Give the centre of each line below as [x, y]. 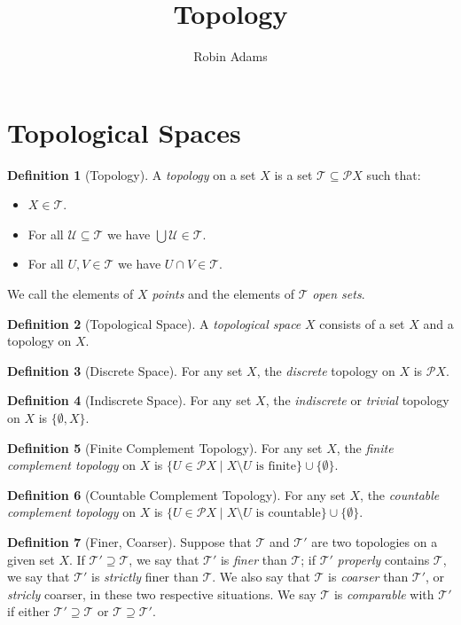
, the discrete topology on [326, 370]
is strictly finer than [145, 577]
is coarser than [368, 577]
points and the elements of [223, 294]
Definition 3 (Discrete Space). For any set [125, 370]
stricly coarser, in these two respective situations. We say [162, 594]
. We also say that [261, 577]
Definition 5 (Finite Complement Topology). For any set [165, 447]
